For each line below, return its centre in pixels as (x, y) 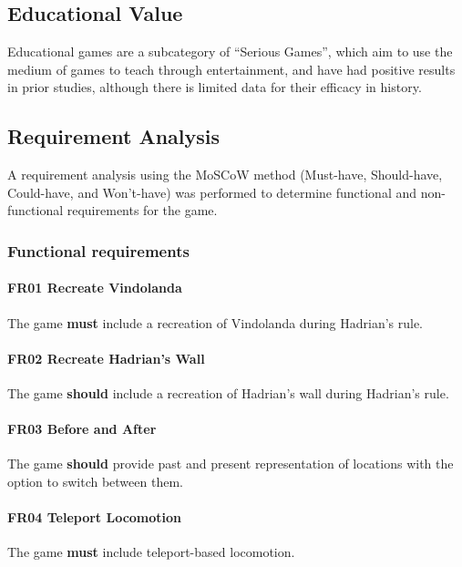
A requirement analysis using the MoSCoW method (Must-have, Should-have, (225, 175)
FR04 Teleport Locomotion (95, 517)
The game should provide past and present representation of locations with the (231, 464)
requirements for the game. (142, 210)
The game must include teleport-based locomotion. (151, 552)
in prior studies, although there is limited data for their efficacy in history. (215, 87)
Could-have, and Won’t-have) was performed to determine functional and (212, 192)
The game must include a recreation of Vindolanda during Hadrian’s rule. (216, 322)
